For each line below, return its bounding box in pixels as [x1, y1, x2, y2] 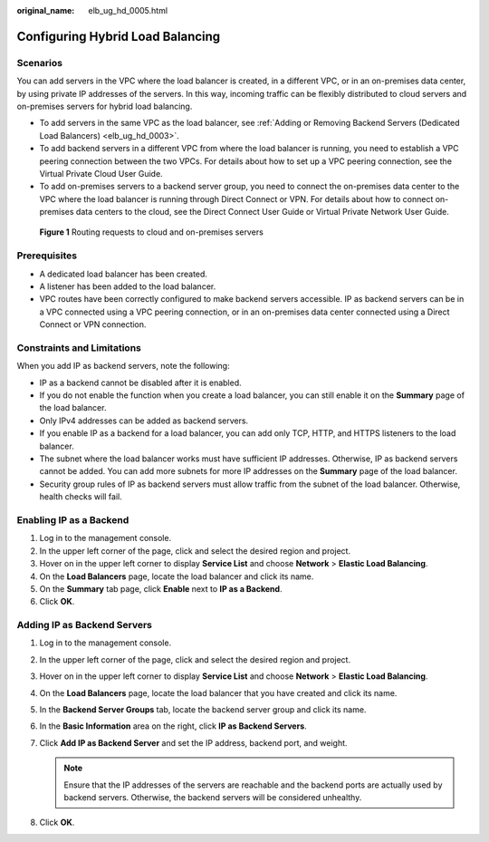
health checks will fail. [39, 491, 122, 502]
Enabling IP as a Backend [16, 513, 129, 526]
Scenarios [16, 56, 63, 69]
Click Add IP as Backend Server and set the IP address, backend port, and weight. [39, 737, 348, 748]
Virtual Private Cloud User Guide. [39, 168, 163, 179]
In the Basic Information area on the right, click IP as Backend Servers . [39, 721, 307, 731]
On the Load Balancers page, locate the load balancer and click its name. [39, 571, 314, 582]
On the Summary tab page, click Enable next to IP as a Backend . [39, 583, 283, 594]
